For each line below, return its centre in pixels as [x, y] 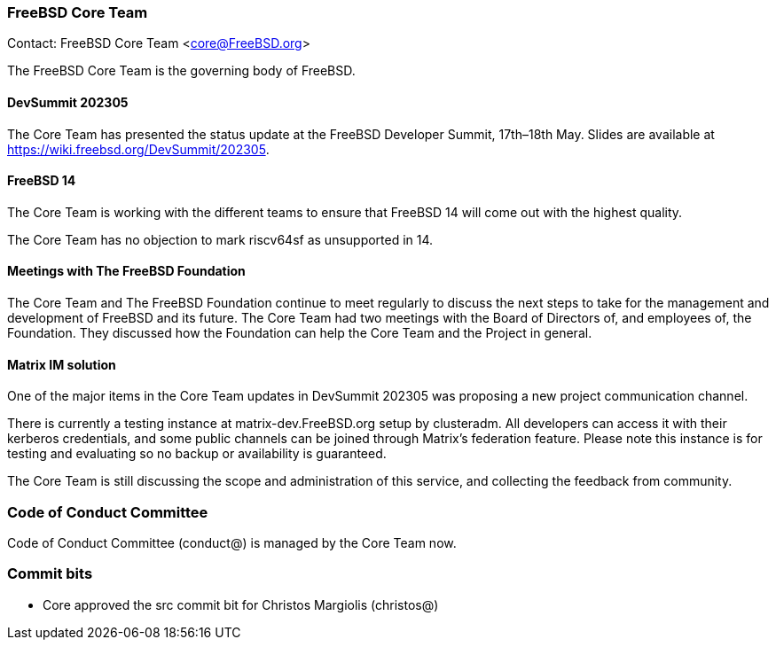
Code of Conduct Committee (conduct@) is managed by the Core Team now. [232, 543]
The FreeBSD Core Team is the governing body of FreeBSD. [181, 71]
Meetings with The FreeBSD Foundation [126, 271]
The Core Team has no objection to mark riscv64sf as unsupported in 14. [220, 239]
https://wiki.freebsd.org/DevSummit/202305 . [138, 149]
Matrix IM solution [62, 364]
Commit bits [50, 574]
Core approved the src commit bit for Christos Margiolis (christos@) [241, 604]
